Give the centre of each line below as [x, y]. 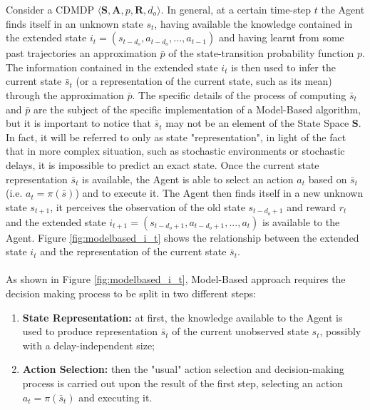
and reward [312, 206]
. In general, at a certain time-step [236, 9]
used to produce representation [90, 331]
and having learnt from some [281, 37]
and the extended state [56, 221]
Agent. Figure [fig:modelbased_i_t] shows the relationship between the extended [183, 237]
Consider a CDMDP [50, 9]
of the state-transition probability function [261, 53]
